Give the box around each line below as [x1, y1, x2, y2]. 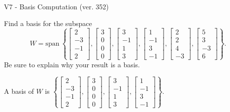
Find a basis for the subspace [4, 18, 92, 28]
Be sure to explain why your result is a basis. [4, 59, 140, 69]
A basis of [4, 86, 34, 96]
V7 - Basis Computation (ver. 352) [4, 1, 109, 11]
